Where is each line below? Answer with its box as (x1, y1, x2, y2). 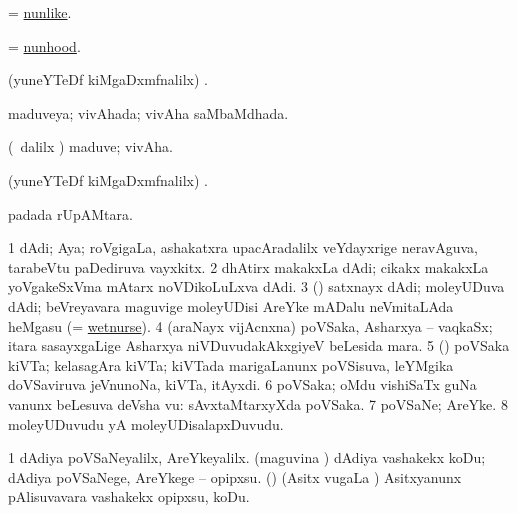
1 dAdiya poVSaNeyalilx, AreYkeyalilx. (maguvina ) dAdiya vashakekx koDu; (8, 447, 486, 468)
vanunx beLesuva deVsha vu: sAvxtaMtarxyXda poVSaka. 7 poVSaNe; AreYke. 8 (8, 393, 508, 414)
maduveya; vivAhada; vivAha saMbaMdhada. (8, 102, 289, 123)
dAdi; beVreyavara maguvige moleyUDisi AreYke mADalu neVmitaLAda (8, 295, 454, 316)
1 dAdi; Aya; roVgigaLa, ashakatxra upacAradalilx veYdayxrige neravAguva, (8, 237, 478, 258)
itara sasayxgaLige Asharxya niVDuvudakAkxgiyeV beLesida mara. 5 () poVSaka (8, 335, 510, 356)
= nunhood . (8, 35, 81, 56)
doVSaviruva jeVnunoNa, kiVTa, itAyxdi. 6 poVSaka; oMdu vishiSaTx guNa (8, 374, 477, 395)
